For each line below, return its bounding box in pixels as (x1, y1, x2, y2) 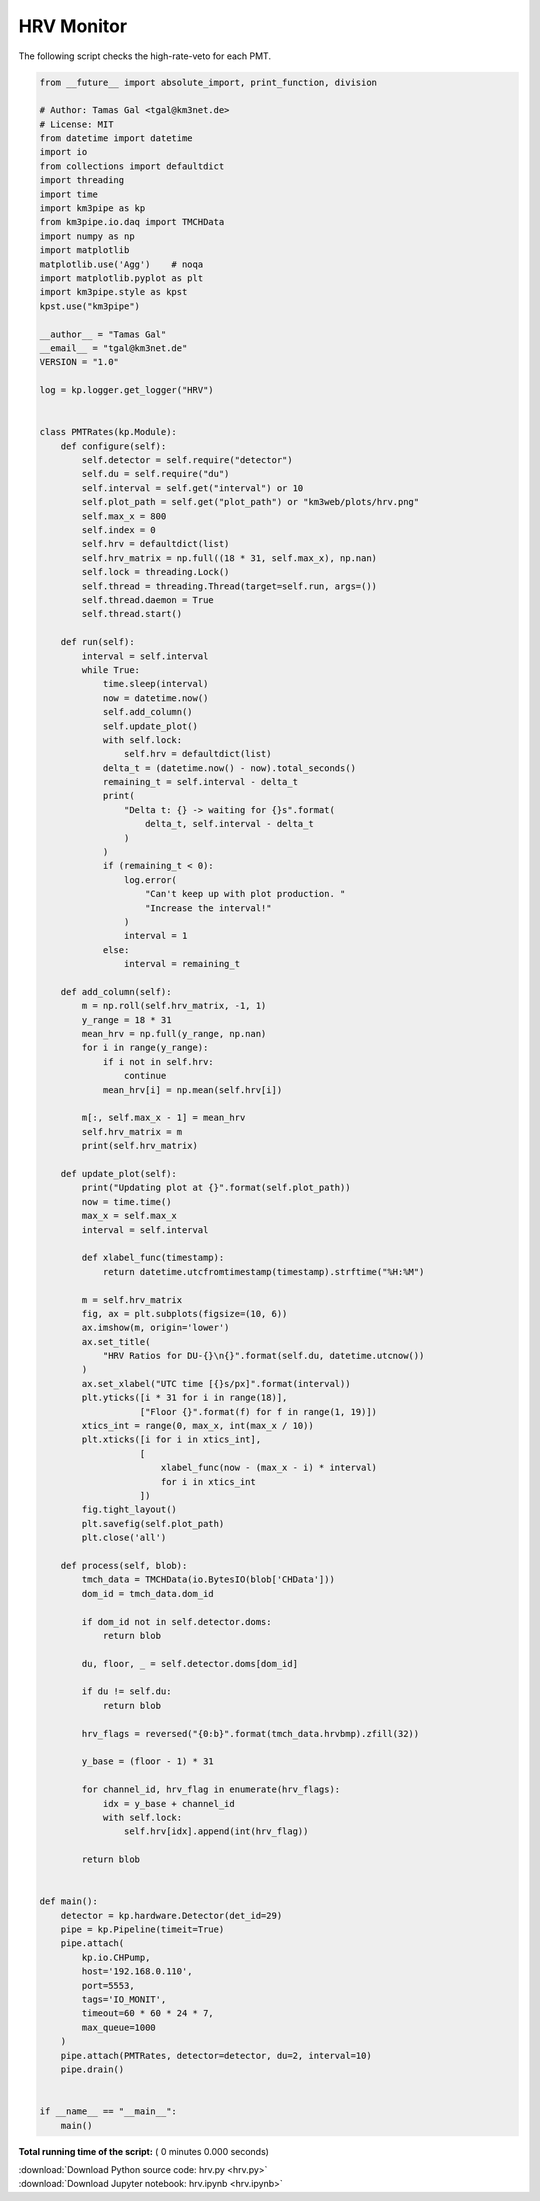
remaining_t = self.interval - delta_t (102, 776, 299, 788)
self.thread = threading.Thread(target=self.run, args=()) (81, 580, 378, 592)
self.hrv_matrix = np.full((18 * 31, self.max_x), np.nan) (81, 552, 378, 564)
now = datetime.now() (102, 692, 209, 704)
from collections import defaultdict (39, 160, 225, 172)
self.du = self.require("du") (81, 468, 230, 480)
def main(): (39, 1896, 99, 1907)
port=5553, (81, 1980, 135, 1991)
